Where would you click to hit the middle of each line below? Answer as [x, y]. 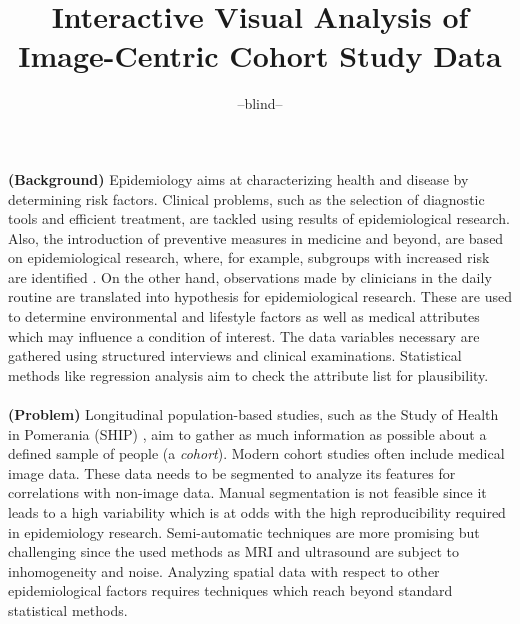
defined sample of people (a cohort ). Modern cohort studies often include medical [256, 453]
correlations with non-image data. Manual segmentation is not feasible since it [247, 492]
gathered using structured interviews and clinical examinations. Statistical [235, 355]
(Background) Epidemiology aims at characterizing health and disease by [238, 178]
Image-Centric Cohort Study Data [260, 55]
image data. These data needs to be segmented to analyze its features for [232, 472]
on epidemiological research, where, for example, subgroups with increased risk [249, 257]
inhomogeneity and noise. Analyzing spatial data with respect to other [224, 570]
